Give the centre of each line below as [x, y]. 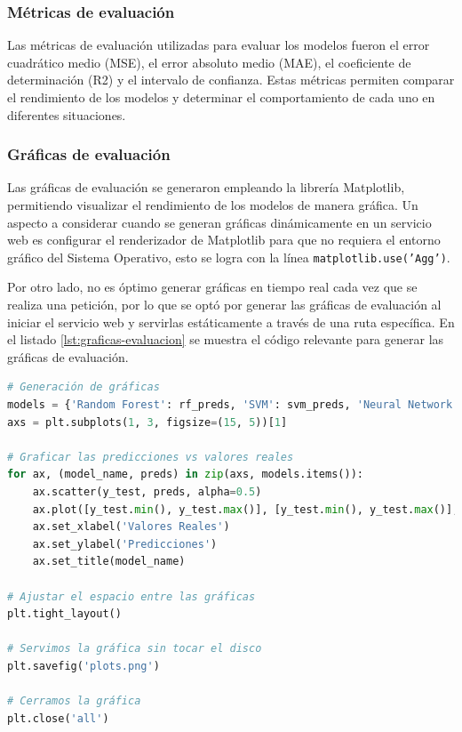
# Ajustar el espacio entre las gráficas [131, 596]
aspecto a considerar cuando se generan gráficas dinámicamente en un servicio [219, 222]
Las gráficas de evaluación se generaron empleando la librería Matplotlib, [206, 187]
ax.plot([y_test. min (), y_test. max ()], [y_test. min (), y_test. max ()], [246, 509]
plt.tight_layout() [64, 614]
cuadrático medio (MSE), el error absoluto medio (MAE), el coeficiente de [209, 62]
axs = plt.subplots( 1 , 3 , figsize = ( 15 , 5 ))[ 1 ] [147, 422]
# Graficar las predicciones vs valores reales [151, 457]
